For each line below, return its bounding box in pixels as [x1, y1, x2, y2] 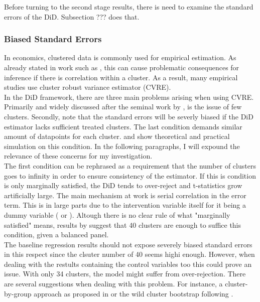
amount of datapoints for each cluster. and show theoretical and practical [4, 131, 230, 141]
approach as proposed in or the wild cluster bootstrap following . [34, 288, 233, 298]
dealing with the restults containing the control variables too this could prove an [4, 258, 252, 269]
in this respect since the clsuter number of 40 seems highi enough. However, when [4, 249, 255, 259]
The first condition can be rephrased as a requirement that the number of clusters [4, 160, 256, 171]
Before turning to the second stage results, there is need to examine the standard [4, 2, 253, 12]
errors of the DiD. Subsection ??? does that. [4, 11, 140, 22]
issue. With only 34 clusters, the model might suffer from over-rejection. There [4, 268, 246, 279]
